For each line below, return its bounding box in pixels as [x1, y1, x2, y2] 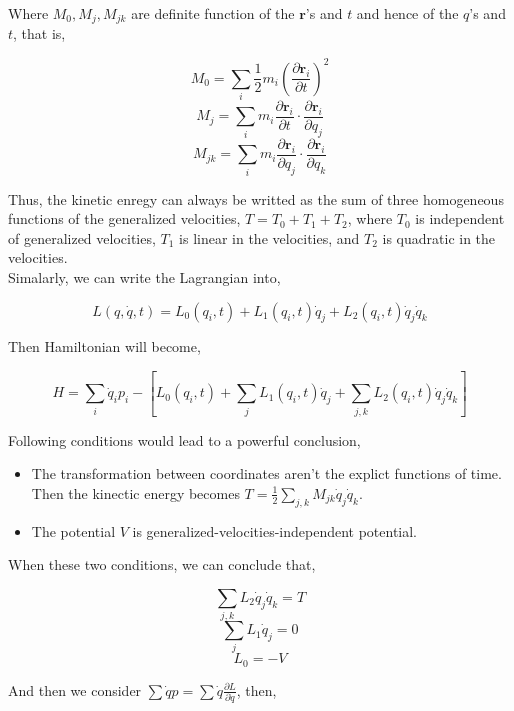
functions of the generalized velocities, [8, 208, 241, 229]
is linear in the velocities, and [179, 227, 360, 248]
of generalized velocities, [8, 227, 156, 248]
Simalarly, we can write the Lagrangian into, [8, 266, 281, 287]
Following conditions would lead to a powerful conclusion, [8, 429, 361, 450]
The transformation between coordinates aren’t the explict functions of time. [31, 463, 502, 484]
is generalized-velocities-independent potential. [132, 520, 418, 541]
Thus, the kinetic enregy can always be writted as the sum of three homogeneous [8, 188, 504, 209]
